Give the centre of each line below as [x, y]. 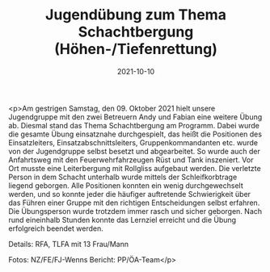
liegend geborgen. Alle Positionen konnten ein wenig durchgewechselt [126, 185]
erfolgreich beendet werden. [56, 228]
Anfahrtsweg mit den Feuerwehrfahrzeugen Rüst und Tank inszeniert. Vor [131, 160]
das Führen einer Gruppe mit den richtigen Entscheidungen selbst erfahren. [134, 203]
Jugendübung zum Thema [136, 15]
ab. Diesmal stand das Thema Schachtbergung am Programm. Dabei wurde [134, 125]
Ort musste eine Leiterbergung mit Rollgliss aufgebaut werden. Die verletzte [135, 168]
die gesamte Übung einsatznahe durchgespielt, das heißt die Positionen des [135, 134]
